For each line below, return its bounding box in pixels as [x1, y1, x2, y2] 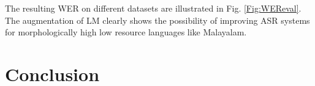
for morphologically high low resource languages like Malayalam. [5, 26, 247, 38]
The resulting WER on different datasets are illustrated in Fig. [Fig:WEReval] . [5, 2, 302, 14]
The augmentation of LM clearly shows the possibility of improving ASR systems [5, 13, 310, 26]
